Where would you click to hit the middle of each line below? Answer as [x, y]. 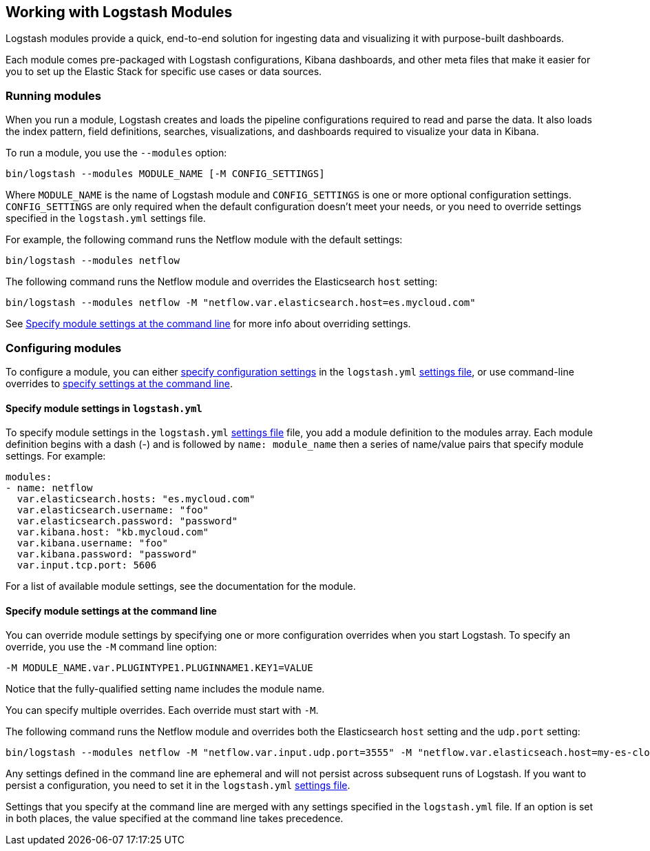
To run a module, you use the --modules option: [116, 153]
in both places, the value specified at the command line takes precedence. [175, 819]
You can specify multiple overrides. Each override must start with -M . [162, 710]
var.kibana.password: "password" [107, 554]
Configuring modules [64, 348]
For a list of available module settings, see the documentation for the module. [181, 586]
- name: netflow [49, 488]
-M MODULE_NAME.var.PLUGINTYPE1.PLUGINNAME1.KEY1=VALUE [159, 668]
